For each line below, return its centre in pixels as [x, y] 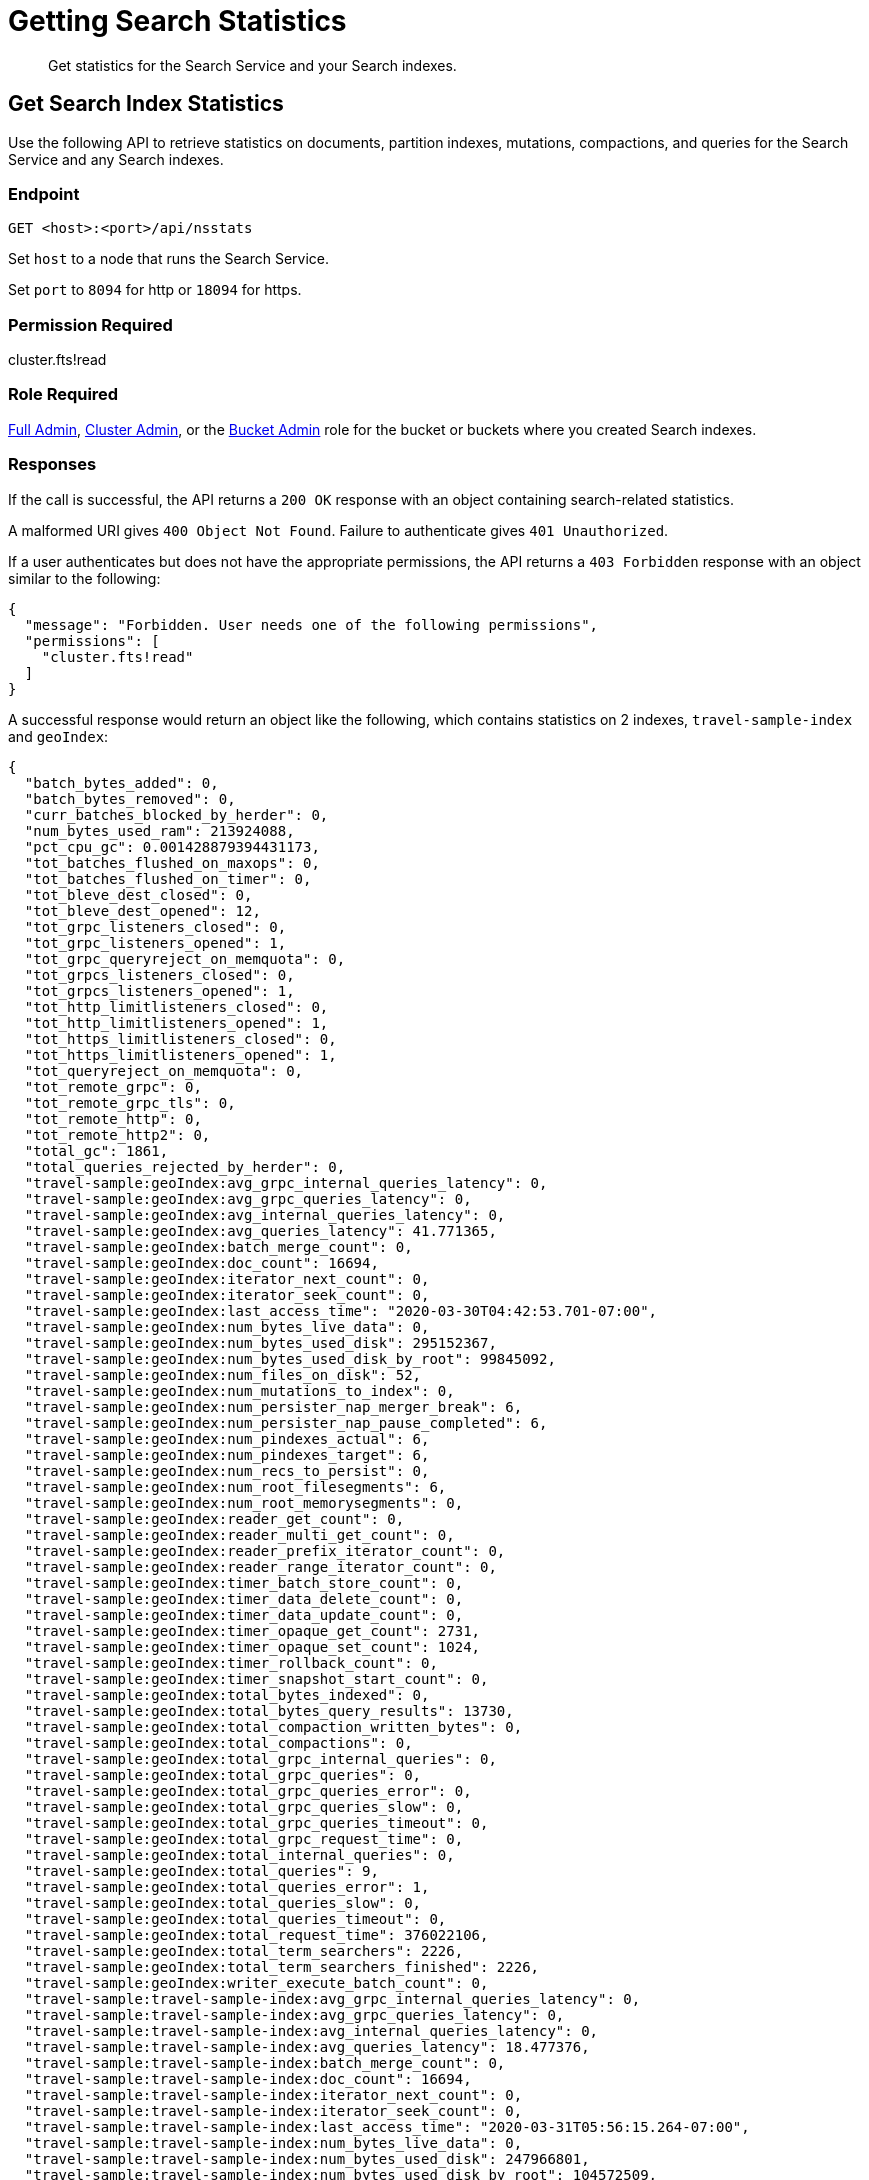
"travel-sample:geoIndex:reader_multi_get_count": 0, [239, 1534]
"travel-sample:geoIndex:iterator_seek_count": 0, [227, 1294]
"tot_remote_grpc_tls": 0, [130, 1102]
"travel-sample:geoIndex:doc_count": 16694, [201, 1262]
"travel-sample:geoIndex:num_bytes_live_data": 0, [227, 1326]
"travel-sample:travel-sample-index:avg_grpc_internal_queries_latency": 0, [332, 1998]
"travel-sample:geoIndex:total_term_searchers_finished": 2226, [282, 1966]
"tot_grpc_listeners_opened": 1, [155, 942]
